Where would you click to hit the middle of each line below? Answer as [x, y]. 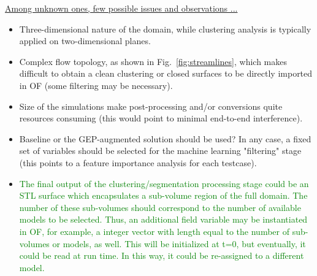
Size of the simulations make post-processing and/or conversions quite [151, 106]
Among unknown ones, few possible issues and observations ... [121, 8]
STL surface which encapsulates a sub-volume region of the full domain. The [163, 195]
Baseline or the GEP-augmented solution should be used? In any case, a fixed [165, 138]
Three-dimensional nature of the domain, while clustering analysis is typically [165, 29]
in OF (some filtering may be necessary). [96, 85]
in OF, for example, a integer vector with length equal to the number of [154, 231]
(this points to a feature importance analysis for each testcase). [138, 162]
